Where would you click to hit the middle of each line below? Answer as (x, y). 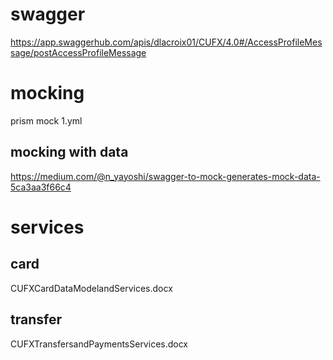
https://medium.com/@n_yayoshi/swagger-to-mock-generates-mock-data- (165, 176)
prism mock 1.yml (46, 120)
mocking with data (69, 152)
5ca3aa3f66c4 (41, 187)
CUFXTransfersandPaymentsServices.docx (99, 344)
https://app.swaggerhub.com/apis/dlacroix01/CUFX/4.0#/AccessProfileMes (166, 42)
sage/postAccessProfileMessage (78, 52)
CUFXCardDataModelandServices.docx (91, 288)
